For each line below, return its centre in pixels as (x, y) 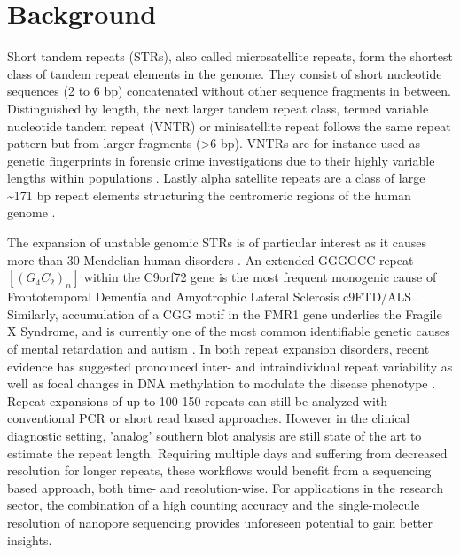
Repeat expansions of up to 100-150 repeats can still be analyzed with (198, 400)
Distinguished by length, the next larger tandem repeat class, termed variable (218, 108)
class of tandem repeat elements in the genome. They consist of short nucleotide (225, 73)
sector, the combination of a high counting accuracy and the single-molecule (214, 505)
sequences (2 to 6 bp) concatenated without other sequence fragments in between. (229, 91)
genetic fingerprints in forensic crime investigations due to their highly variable (221, 160)
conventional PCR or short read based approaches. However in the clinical (209, 418)
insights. (30, 539)
